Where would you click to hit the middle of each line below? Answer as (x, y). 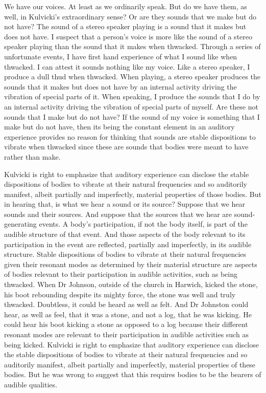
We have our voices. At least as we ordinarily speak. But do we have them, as (126, 6)
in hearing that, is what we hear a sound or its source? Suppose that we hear (125, 204)
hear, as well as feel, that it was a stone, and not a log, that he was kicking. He (128, 314)
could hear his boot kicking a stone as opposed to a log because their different (126, 324)
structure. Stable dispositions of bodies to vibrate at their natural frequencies (125, 254)
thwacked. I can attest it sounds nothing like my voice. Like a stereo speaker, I (127, 66)
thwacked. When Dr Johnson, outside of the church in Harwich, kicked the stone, (131, 284)
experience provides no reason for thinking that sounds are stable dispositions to (130, 136)
